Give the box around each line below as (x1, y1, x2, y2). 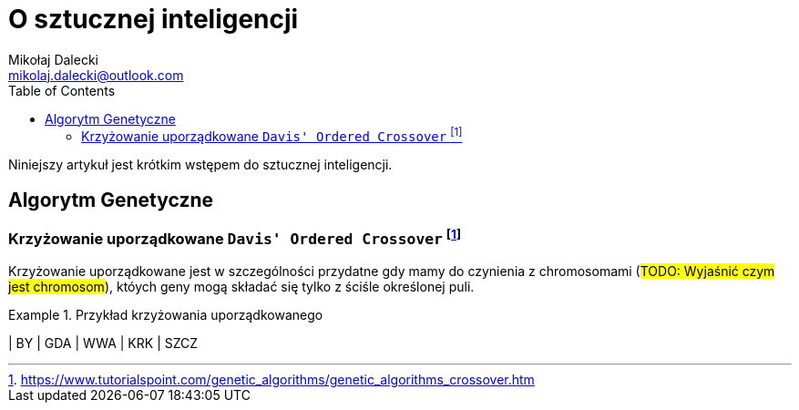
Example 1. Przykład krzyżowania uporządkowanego (8, 307, 323, 323)
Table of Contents (8, 82, 116, 98)
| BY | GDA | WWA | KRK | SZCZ (8, 335, 199, 352)
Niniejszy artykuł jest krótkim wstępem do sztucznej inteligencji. (8, 157, 393, 173)
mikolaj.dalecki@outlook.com (8, 67, 184, 83)
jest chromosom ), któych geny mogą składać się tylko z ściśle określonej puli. (8, 279, 475, 295)
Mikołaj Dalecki (8, 51, 98, 67)
